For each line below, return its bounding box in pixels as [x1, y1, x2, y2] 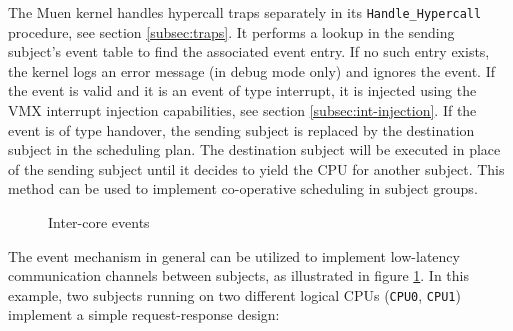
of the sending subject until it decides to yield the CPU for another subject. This [8, 158, 505, 179]
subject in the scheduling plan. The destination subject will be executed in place [8, 139, 501, 160]
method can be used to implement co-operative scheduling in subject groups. [8, 178, 478, 199]
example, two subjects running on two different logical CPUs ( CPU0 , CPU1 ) [8, 284, 461, 305]
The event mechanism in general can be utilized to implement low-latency [8, 245, 460, 266]
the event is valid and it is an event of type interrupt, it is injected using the [8, 80, 477, 101]
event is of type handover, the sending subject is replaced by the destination [8, 119, 475, 140]
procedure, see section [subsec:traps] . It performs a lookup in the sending [8, 21, 455, 42]
